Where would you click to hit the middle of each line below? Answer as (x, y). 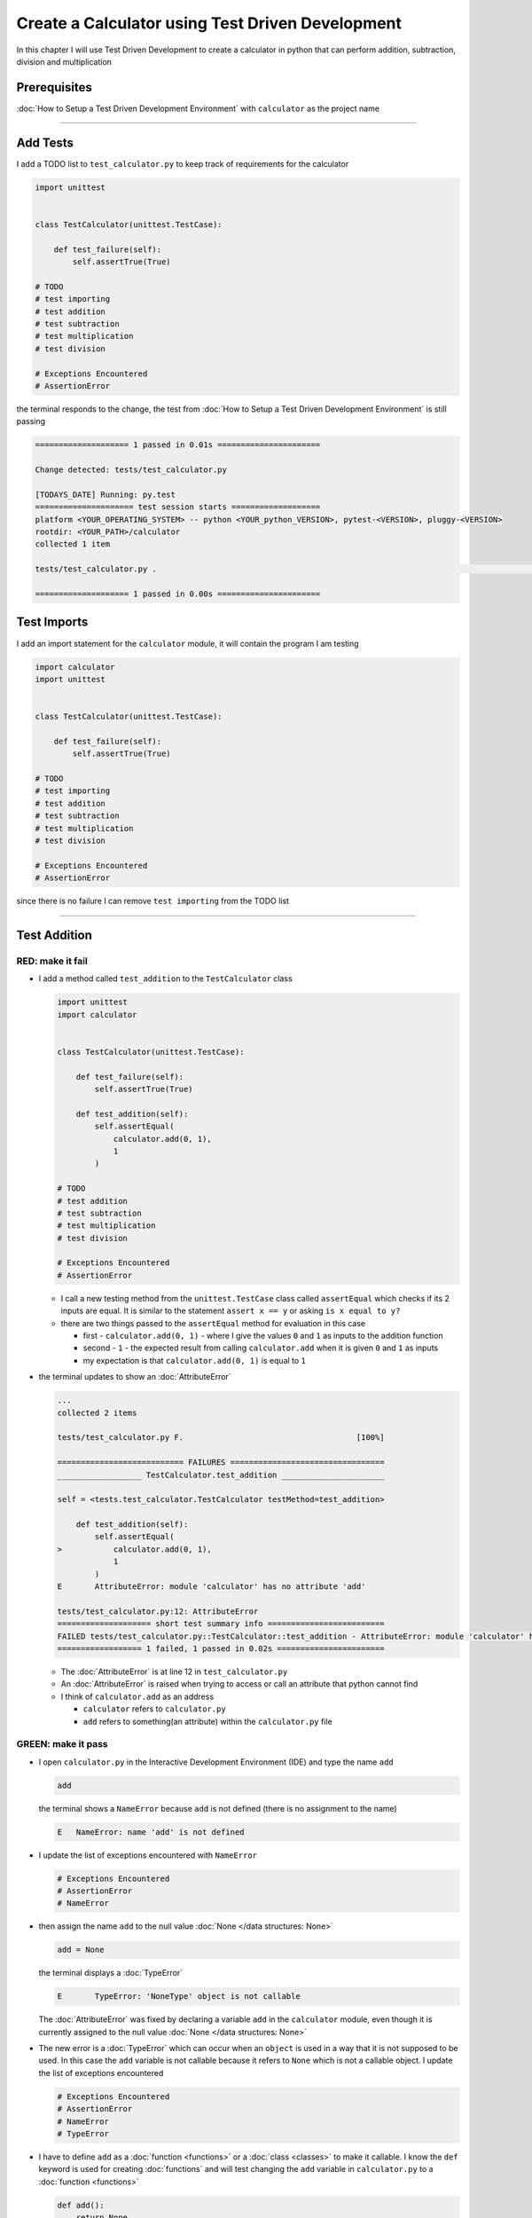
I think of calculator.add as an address (137, 1696)
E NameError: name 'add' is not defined (151, 1832)
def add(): (81, 2205)
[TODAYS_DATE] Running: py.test (106, 494)
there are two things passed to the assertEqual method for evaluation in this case (213, 1323)
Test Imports (52, 622)
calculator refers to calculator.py (154, 1709)
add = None (81, 1950)
